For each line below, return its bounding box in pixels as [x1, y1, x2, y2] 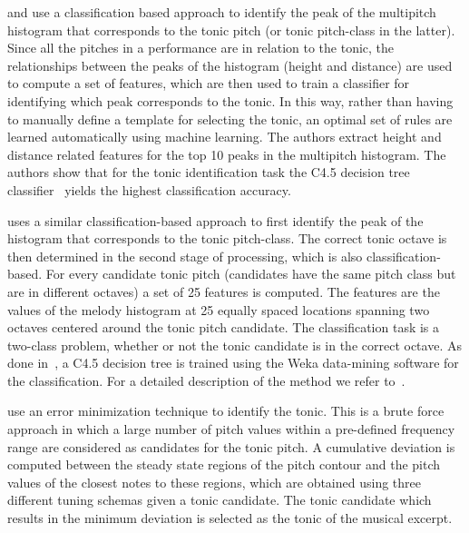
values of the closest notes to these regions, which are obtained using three [7, 472, 421, 491]
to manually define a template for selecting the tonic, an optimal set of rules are [7, 109, 453, 128]
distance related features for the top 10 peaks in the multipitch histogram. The [7, 144, 446, 163]
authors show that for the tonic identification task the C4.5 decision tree [7, 163, 410, 182]
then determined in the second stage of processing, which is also [7, 246, 363, 265]
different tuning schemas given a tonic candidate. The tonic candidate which [7, 490, 432, 509]
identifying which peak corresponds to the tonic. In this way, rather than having [7, 91, 454, 110]
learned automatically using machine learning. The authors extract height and [7, 127, 442, 146]
